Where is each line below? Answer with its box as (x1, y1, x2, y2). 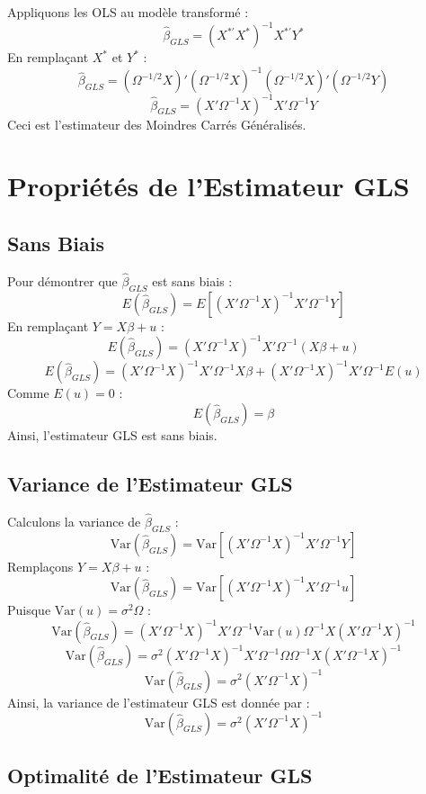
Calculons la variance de (7, 512, 141, 531)
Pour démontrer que (7, 272, 118, 291)
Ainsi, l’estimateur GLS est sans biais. (7, 426, 217, 445)
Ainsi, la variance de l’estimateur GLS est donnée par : (7, 692, 310, 711)
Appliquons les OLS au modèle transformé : (7, 3, 249, 21)
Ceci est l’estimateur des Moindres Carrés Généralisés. (7, 114, 306, 133)
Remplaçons (7, 556, 74, 575)
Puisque (7, 600, 51, 619)
